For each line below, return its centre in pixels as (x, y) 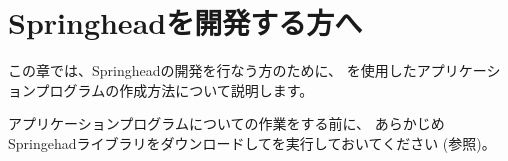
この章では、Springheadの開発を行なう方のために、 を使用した (212, 70)
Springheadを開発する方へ (185, 22)
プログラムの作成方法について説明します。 (174, 89)
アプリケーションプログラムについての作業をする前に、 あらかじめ (226, 123)
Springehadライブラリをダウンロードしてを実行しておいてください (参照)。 (252, 142)
